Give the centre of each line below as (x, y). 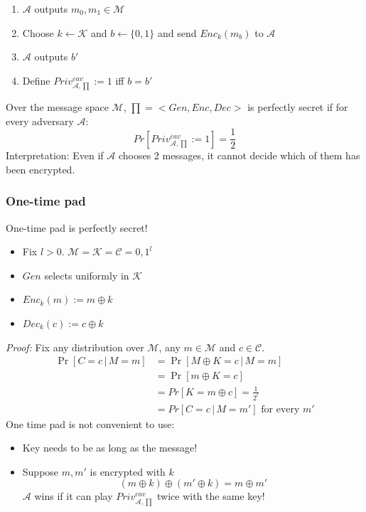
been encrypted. (41, 169)
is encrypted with (128, 471)
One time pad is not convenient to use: (90, 423)
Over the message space (57, 106)
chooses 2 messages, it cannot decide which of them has (239, 155)
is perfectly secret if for (298, 106)
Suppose (41, 471)
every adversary (40, 121)
